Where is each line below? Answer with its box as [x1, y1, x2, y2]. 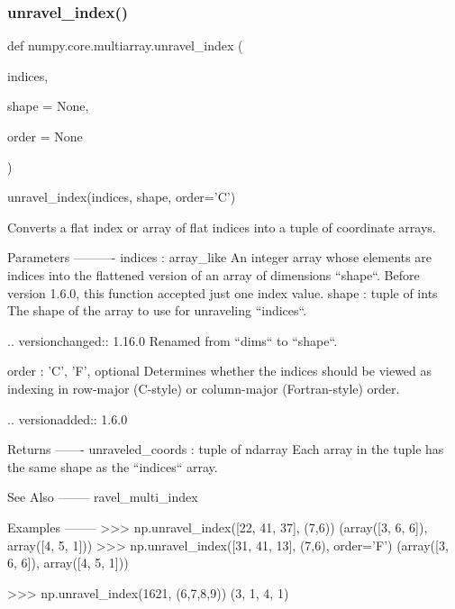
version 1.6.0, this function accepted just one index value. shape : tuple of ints [7, 283, 438, 302]
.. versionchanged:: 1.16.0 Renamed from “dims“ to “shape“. [7, 331, 338, 350]
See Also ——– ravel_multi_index [7, 487, 198, 506]
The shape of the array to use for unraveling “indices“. [7, 301, 307, 320]
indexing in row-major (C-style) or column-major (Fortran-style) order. [7, 378, 400, 397]
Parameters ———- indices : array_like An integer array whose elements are [7, 248, 432, 267]
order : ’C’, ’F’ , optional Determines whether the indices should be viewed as [7, 361, 432, 380]
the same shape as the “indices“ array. [7, 457, 218, 476]
